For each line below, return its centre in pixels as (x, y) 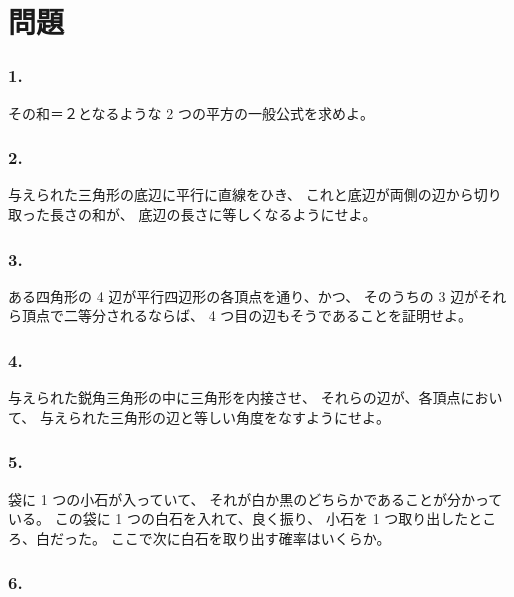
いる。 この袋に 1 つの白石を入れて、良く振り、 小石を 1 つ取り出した (238, 518)
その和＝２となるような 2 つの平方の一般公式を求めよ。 (191, 112)
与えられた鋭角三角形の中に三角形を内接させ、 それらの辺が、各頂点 (234, 397)
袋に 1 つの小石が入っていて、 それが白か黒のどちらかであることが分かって (255, 498)
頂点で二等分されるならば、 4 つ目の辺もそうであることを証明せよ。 (246, 315)
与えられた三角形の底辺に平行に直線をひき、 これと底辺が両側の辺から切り (255, 194)
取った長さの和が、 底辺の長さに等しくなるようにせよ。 (192, 214)
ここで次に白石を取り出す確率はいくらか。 (250, 537)
